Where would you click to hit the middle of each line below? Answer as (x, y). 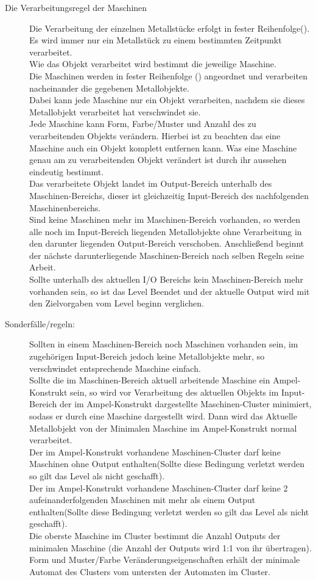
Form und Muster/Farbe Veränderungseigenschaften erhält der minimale (165, 560)
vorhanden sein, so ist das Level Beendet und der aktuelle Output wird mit (170, 291)
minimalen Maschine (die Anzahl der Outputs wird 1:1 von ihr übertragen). (170, 547)
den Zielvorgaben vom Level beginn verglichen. (117, 303)
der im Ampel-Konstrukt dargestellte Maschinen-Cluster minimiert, (185, 404)
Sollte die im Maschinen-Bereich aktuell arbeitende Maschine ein (150, 380)
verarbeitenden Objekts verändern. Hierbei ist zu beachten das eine (155, 135)
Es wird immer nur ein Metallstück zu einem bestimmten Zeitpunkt (156, 40)
